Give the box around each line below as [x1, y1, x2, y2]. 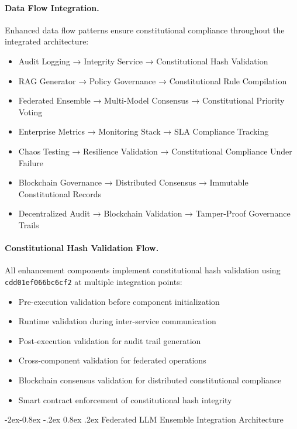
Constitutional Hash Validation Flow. [5, 242, 159, 254]
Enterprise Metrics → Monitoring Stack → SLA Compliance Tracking [18, 125, 269, 138]
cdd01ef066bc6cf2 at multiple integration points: [5, 275, 182, 287]
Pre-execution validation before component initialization [18, 295, 220, 307]
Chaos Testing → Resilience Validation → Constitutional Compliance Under [18, 145, 292, 157]
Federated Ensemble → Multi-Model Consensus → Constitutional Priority [18, 94, 285, 107]
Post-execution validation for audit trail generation [18, 334, 201, 346]
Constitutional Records [18, 187, 101, 200]
